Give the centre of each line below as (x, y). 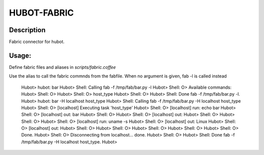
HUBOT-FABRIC (42, 13)
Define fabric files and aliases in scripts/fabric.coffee (62, 67)
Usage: (20, 55)
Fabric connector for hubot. (37, 42)
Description (27, 30)
